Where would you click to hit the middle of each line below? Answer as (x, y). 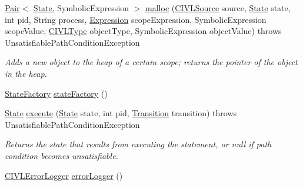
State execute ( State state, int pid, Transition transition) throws (121, 113)
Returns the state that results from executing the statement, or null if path (138, 144)
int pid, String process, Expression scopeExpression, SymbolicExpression (136, 19)
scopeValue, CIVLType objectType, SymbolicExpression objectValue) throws (143, 31)
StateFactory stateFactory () (56, 93)
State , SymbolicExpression (81, 8)
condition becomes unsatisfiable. (61, 155)
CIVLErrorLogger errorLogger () (64, 175)
